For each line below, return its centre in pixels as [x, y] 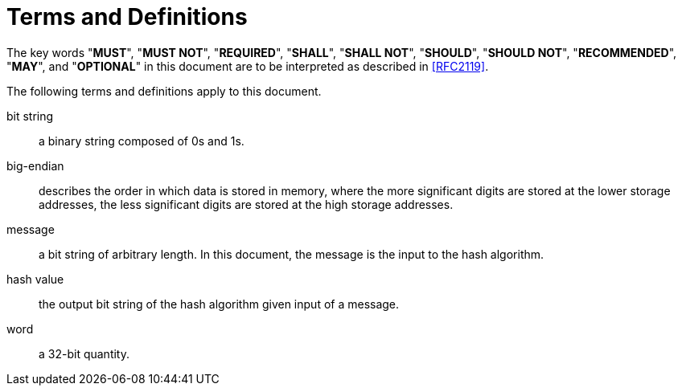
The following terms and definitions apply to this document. [164, 91]
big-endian [35, 165]
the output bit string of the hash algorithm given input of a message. [219, 304]
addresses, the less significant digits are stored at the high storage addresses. [246, 204]
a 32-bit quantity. [84, 353]
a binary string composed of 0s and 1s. [142, 141]
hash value [35, 279]
